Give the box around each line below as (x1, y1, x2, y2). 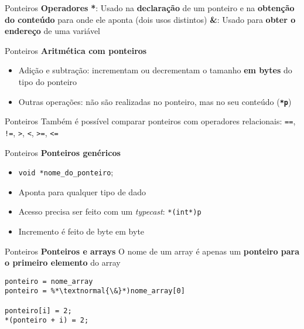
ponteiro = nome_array (5, 277, 93, 286)
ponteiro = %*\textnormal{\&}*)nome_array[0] (5, 287, 185, 296)
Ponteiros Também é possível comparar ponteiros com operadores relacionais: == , (5, 115, 296, 127)
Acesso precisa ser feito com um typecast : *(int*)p (18, 205, 201, 218)
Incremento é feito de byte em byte (18, 225, 145, 238)
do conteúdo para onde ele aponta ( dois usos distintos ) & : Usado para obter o (5, 13, 296, 25)
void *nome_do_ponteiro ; (18, 166, 114, 178)
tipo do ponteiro (18, 75, 77, 87)
